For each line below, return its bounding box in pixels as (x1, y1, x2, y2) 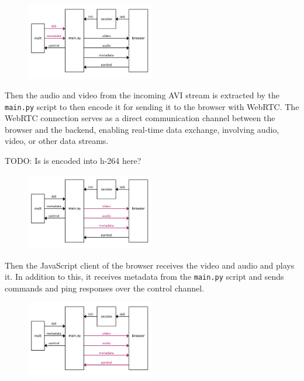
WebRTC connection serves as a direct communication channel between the (5, 112, 275, 124)
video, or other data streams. (5, 135, 109, 147)
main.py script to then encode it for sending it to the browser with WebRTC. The (5, 100, 299, 112)
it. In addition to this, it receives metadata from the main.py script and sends (5, 270, 284, 283)
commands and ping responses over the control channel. (5, 282, 205, 294)
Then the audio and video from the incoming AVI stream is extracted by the (5, 89, 280, 101)
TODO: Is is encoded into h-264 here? (5, 155, 141, 167)
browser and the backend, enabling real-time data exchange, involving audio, (5, 123, 279, 135)
